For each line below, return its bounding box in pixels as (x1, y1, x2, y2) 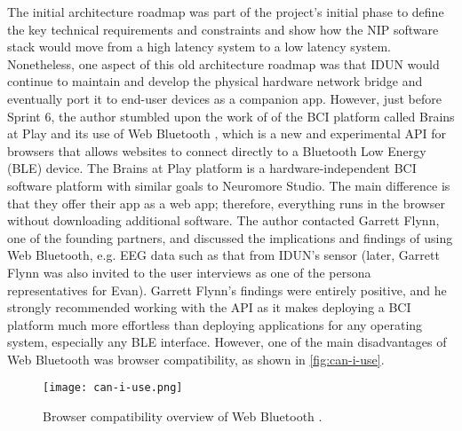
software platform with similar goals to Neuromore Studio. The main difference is (7, 176, 450, 194)
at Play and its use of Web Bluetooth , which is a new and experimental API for (7, 124, 447, 143)
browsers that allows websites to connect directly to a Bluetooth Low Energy (7, 141, 426, 160)
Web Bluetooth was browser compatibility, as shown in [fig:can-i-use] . (7, 349, 385, 368)
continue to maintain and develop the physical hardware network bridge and (7, 72, 423, 90)
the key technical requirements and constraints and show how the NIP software (7, 20, 439, 38)
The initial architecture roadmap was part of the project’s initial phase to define (7, 3, 444, 20)
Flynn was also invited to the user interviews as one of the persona (7, 263, 371, 281)
